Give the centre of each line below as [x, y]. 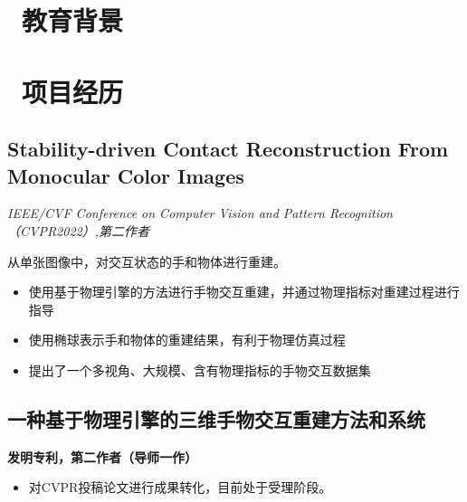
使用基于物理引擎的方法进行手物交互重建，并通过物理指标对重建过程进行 [244, 292]
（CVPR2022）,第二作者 [79, 230]
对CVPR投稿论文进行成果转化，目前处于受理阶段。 [180, 487]
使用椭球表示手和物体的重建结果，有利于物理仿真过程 [187, 340]
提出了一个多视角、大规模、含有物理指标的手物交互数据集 [200, 369]
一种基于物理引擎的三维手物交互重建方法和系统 [216, 418]
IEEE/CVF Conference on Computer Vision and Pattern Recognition [200, 213]
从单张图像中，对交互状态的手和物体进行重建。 [147, 261]
